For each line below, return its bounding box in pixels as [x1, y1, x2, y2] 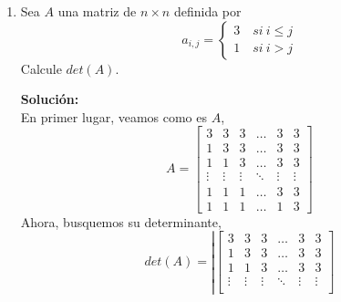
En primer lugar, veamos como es [20, 107, 208, 126]
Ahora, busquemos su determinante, [20, 212, 222, 231]
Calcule [20, 58, 62, 78]
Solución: [20, 89, 79, 109]
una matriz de [57, 2, 137, 20]
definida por [173, 2, 242, 20]
